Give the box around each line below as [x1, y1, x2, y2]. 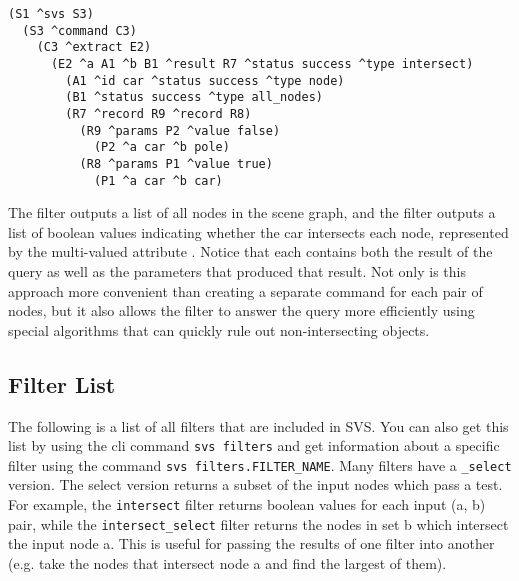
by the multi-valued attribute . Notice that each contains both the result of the [8, 241, 493, 262]
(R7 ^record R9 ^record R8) [65, 106, 252, 121]
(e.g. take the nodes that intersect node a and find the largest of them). [8, 552, 447, 573]
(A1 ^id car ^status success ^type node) [65, 73, 345, 88]
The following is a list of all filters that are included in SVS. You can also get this [8, 415, 509, 436]
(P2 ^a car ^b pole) [93, 140, 230, 155]
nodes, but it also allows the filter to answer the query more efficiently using [8, 300, 475, 321]
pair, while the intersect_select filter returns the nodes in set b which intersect [8, 513, 509, 534]
